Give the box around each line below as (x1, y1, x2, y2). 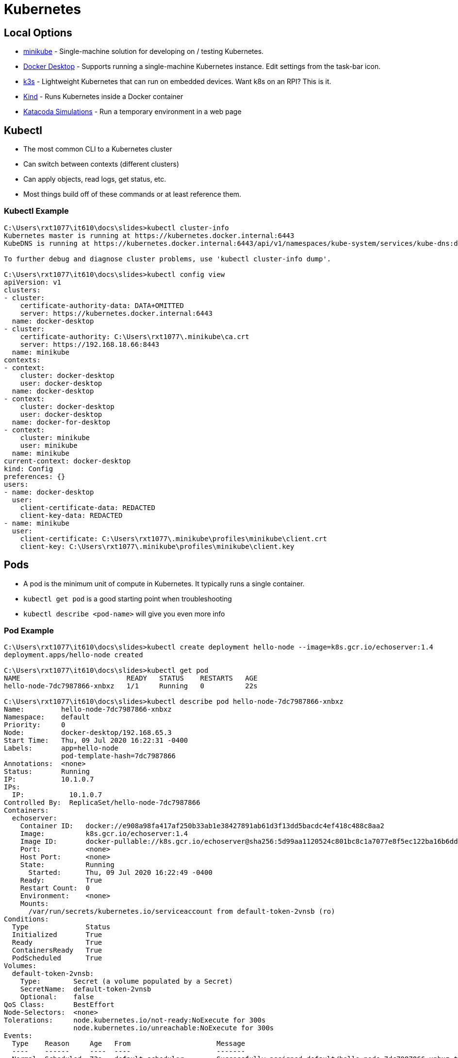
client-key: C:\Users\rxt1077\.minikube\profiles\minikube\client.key (20, 542, 294, 550)
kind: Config (4, 464, 53, 473)
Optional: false (20, 993, 94, 1001)
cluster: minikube (20, 433, 90, 442)
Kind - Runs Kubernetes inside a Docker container (23, 92, 183, 101)
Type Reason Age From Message (12, 1040, 245, 1048)
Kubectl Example (4, 206, 69, 216)
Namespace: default (4, 713, 90, 721)
